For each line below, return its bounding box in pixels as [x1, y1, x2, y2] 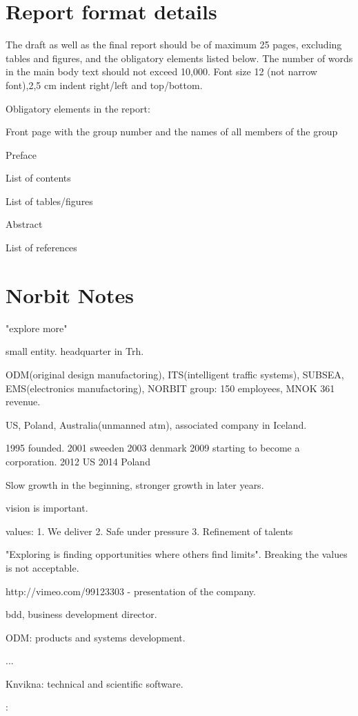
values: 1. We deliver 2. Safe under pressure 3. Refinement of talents [6, 523, 293, 538]
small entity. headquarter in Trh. [6, 344, 144, 358]
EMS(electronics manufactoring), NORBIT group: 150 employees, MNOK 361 [6, 380, 335, 395]
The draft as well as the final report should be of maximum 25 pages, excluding [6, 37, 342, 52]
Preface [6, 147, 37, 162]
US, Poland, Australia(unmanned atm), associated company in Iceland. [6, 417, 307, 432]
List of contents [6, 171, 71, 185]
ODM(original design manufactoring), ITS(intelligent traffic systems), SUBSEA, [6, 367, 344, 381]
